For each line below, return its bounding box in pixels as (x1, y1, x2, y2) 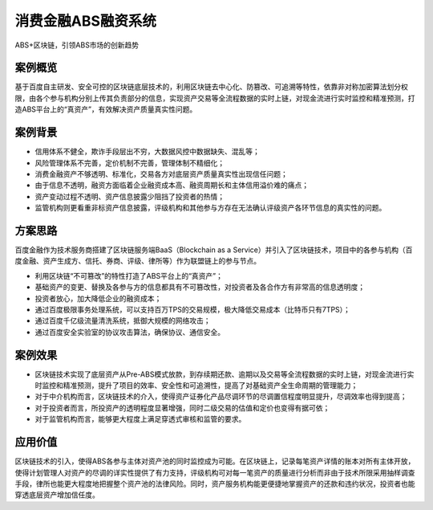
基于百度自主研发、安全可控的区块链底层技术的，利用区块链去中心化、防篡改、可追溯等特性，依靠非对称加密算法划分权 (14, 82, 408, 92)
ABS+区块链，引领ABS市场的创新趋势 (14, 40, 140, 50)
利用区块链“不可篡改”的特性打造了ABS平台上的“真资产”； (34, 271, 224, 280)
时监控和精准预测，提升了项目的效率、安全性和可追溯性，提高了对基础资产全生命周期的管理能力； (34, 381, 358, 390)
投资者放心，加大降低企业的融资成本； (34, 293, 162, 303)
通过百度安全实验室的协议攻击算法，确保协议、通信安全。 (34, 327, 225, 337)
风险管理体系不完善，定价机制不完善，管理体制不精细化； (34, 157, 225, 168)
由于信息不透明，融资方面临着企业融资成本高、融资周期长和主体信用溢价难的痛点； (34, 181, 309, 190)
